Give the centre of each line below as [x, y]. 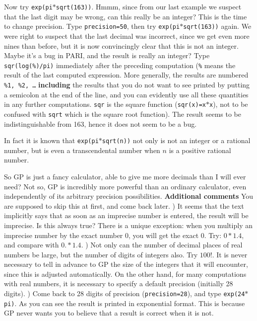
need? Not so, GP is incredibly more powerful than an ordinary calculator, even [125, 186]
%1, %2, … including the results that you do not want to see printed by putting [127, 84]
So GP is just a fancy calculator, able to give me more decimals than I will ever [125, 176]
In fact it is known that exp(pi [51, 140]
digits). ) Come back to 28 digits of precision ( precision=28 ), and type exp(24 [125, 293]
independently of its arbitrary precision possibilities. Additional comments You [129, 196]
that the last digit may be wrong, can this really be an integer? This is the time [126, 16]
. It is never [230, 254]
